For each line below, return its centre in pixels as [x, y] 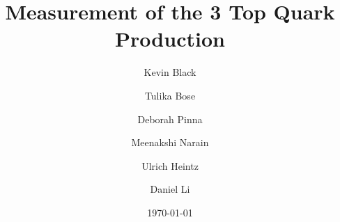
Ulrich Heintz [170, 165]
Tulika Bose [170, 95]
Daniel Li [170, 189]
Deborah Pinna [170, 119]
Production [170, 39]
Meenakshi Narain [170, 142]
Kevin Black [170, 72]
